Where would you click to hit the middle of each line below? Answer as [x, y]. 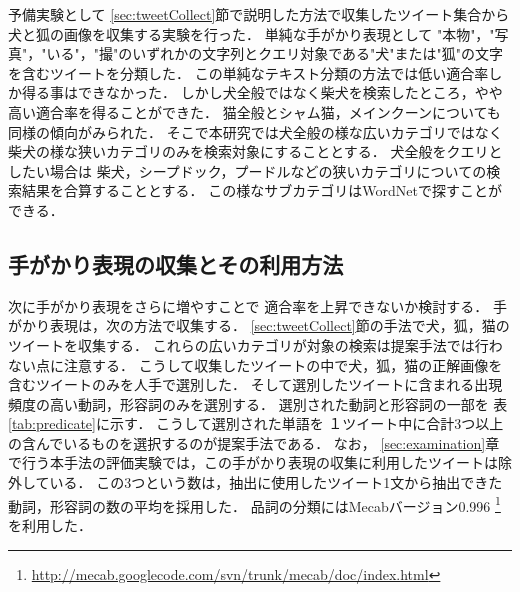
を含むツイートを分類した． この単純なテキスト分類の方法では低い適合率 [248, 72]
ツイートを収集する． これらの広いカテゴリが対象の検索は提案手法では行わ [255, 344]
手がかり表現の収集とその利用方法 [176, 263]
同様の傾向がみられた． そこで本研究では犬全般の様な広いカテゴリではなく [255, 131]
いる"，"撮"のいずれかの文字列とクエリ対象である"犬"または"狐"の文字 [274, 53]
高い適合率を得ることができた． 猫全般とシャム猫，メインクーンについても [254, 111]
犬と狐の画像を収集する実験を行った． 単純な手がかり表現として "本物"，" [251, 33]
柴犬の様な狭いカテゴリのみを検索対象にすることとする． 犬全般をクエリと [255, 151]
